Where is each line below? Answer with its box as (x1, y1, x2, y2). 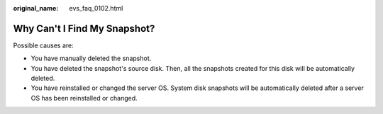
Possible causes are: (13, 41, 74, 50)
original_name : (13, 4, 59, 12)
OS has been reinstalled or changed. (30, 93, 138, 102)
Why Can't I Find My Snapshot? (13, 22, 155, 35)
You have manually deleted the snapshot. (30, 54, 152, 63)
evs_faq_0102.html (69, 4, 123, 12)
